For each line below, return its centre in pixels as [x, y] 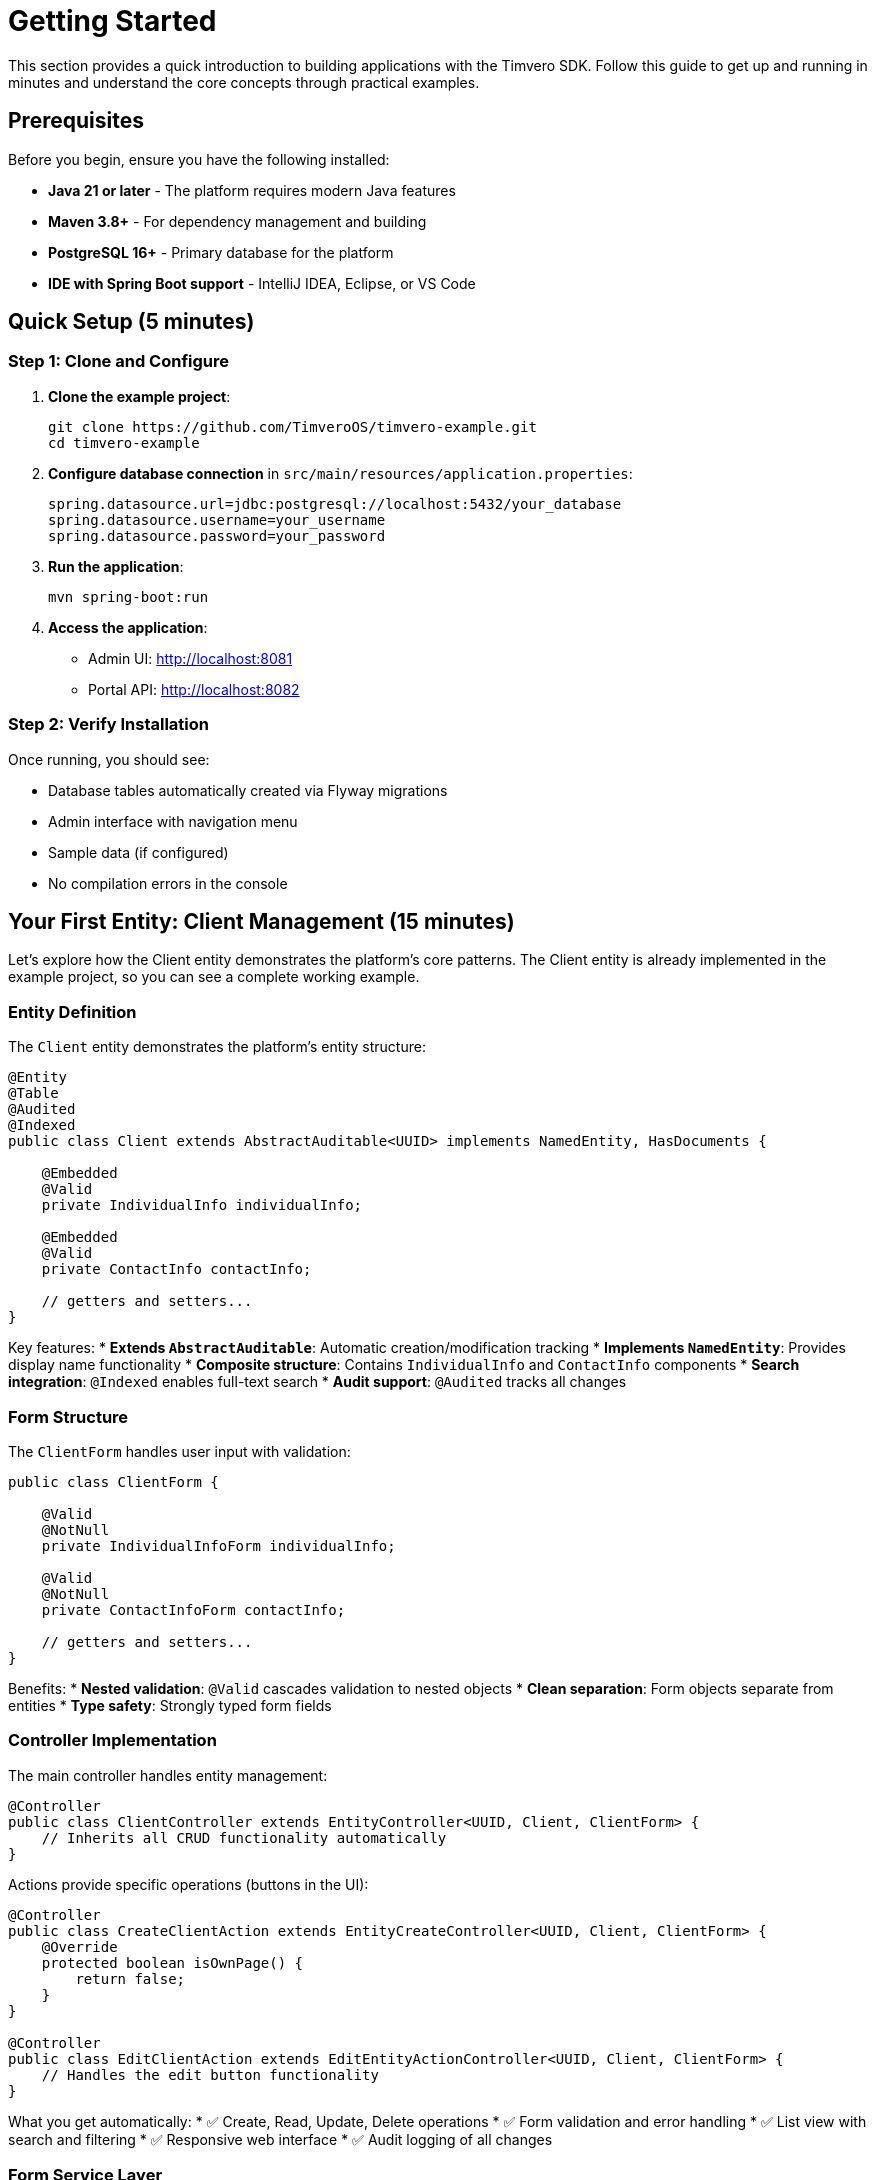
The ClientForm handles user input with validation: [179, 1451]
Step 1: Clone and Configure [119, 361]
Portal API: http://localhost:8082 [194, 689]
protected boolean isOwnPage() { [172, 1962]
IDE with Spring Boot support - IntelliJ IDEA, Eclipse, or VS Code [262, 283]
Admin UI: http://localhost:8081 [190, 658]
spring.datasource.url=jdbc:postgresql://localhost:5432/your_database [335, 503]
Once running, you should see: [109, 759]
